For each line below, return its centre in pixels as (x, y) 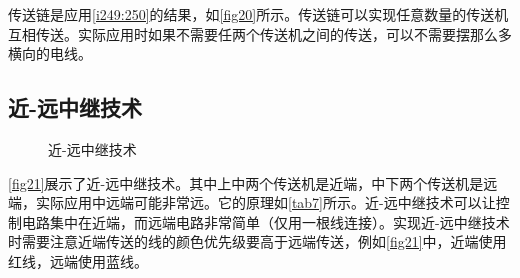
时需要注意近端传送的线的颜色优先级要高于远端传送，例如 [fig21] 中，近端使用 (257, 241)
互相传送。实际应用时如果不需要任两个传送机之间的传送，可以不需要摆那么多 (260, 33)
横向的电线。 (50, 53)
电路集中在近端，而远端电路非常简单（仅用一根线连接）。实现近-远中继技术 (265, 221)
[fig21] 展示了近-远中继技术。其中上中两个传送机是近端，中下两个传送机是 (246, 182)
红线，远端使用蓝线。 (78, 260)
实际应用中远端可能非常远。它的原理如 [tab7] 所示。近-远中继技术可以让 (265, 202)
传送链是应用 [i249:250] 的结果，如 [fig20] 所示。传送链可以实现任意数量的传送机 (258, 14)
